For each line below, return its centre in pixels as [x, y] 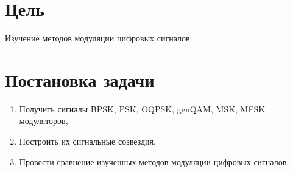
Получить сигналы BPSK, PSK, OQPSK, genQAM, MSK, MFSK [142, 108]
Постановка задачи [80, 79]
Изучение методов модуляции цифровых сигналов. [99, 38]
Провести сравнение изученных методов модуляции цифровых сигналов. [154, 161]
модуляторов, [44, 121]
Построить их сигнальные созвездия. [87, 141]
